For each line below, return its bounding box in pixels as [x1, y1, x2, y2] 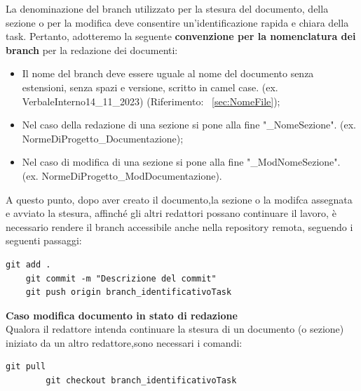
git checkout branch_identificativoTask [46, 376, 237, 386]
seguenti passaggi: [6, 233, 82, 248]
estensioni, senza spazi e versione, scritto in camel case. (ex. [22, 79, 278, 94]
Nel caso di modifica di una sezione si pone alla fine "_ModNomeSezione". [22, 154, 341, 169]
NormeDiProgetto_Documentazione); [22, 131, 184, 145]
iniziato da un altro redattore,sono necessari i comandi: [6, 335, 243, 350]
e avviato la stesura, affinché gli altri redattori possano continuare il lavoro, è [6, 206, 336, 220]
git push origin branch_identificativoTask [25, 287, 232, 298]
